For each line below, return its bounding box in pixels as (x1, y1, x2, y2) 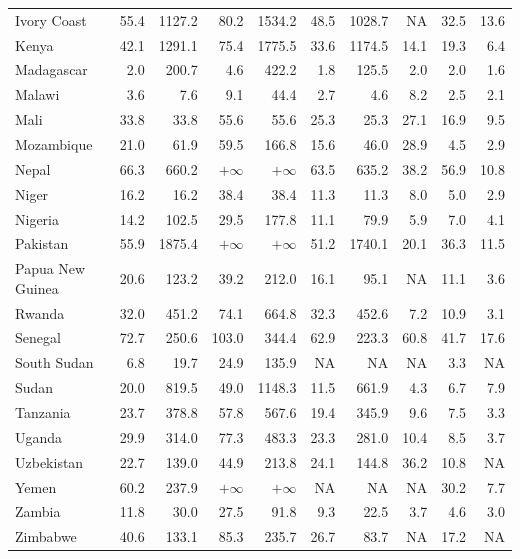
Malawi (15, 84, 60, 105)
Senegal (15, 327, 61, 348)
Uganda (15, 426, 63, 447)
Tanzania (15, 402, 71, 422)
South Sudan (15, 352, 94, 373)
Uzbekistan (15, 451, 84, 472)
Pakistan (15, 233, 69, 254)
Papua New (15, 258, 86, 279)
